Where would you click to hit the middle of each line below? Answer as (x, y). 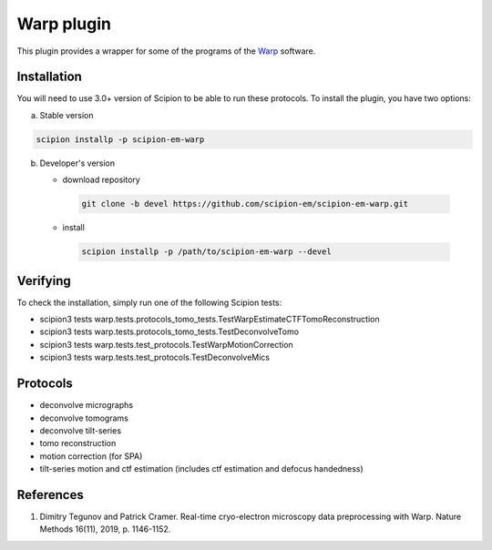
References (50, 495)
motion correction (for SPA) (91, 456)
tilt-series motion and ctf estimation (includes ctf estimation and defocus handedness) (201, 469)
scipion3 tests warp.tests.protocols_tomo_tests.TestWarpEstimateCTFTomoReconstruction (210, 320)
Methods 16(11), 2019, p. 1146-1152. (105, 529)
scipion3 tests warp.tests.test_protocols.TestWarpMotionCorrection (166, 344)
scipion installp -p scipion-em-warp (120, 139)
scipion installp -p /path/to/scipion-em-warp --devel (206, 252)
